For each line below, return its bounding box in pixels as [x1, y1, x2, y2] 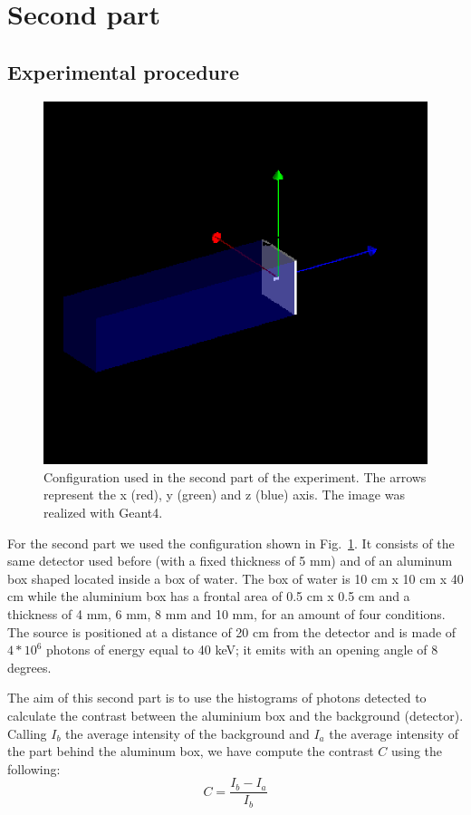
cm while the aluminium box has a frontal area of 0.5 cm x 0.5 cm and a [7, 587, 410, 606]
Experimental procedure [7, 57, 240, 85]
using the [390, 742, 443, 761]
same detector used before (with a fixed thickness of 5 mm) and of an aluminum [7, 551, 453, 570]
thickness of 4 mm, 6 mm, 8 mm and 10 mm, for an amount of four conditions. [7, 605, 446, 624]
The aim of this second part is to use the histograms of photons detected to [7, 688, 427, 707]
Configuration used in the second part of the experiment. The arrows [43, 467, 427, 486]
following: [7, 759, 61, 778]
